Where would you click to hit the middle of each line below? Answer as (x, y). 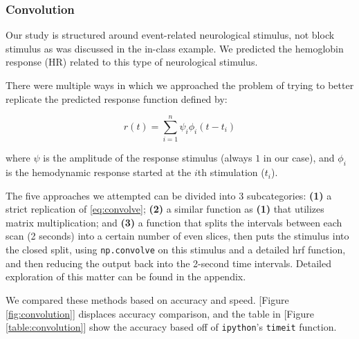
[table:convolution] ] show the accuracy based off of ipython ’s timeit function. (171, 327)
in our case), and (299, 158)
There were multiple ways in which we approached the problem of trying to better (180, 85)
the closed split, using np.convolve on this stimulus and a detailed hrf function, (176, 250)
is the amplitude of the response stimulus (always (148, 158)
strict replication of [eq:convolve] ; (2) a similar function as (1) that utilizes (165, 209)
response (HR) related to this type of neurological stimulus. (132, 62)
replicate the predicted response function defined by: (117, 98)
